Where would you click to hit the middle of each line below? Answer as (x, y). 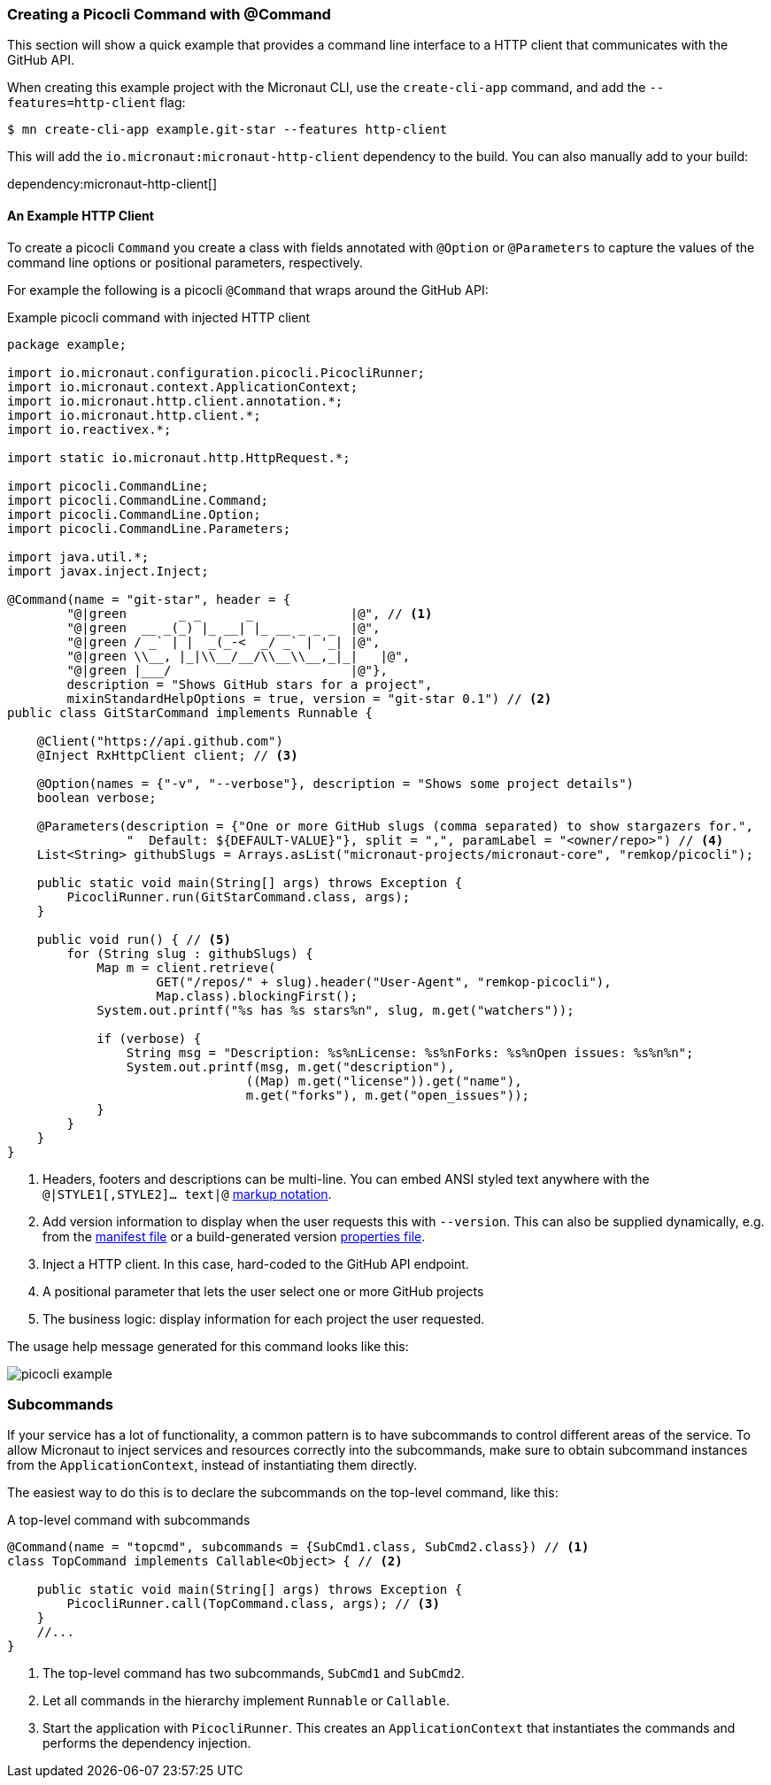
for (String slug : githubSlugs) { (190, 953)
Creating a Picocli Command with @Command (169, 14)
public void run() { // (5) (134, 939)
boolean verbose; (96, 797)
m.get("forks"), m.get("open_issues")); (388, 1095)
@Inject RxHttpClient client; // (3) (167, 755)
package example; (67, 344)
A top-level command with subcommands (129, 1520)
